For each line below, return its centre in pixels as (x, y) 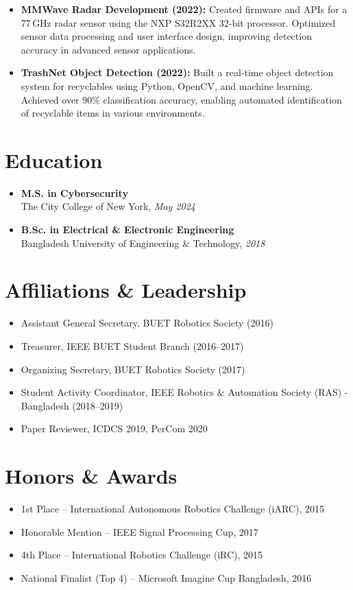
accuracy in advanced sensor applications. (108, 49)
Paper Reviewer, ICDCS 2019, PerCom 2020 (114, 428)
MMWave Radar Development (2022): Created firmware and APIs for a (184, 9)
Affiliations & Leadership (126, 290)
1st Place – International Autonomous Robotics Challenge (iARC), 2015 (173, 509)
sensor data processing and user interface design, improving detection (166, 36)
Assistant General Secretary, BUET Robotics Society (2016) (147, 323)
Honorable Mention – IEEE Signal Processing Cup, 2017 (139, 531)
